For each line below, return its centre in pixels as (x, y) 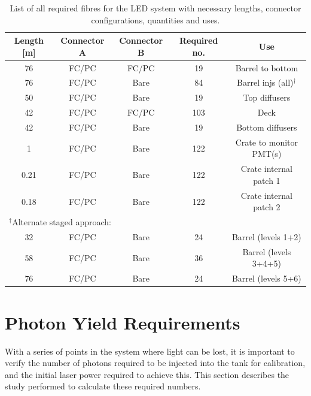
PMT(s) (267, 154)
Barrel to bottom (267, 67)
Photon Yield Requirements (123, 322)
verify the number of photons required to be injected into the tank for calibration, (155, 363)
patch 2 (267, 207)
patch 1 (267, 180)
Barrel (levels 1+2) (266, 237)
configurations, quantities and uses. (155, 19)
